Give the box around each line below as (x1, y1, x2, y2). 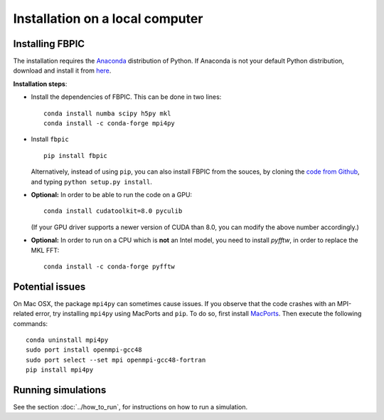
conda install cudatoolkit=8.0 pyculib (43, 207, 183, 215)
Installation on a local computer (13, 11, 203, 26)
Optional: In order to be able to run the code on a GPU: (31, 190, 192, 199)
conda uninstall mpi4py (26, 336, 109, 344)
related (13, 310, 34, 318)
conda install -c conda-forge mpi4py (43, 120, 176, 127)
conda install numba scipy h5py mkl (43, 109, 171, 117)
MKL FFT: (31, 246, 60, 254)
